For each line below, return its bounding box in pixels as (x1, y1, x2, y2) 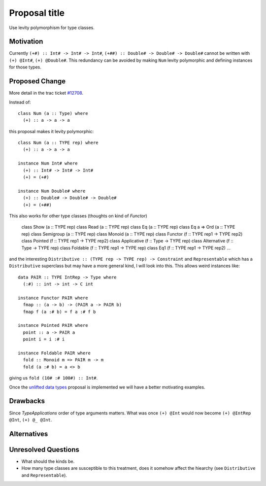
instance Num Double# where (18, 188, 86, 194)
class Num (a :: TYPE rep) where (18, 140, 99, 145)
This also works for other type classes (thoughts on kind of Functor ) (9, 213, 147, 219)
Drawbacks (9, 397, 45, 405)
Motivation (9, 37, 43, 46)
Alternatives (9, 429, 48, 438)
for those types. (9, 64, 41, 70)
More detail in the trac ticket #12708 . (9, 90, 84, 96)
